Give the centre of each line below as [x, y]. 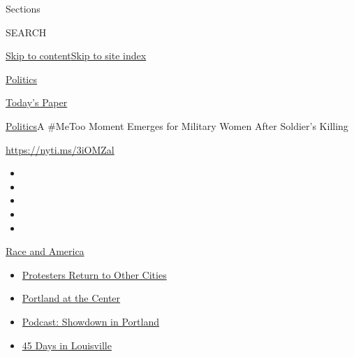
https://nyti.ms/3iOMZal [60, 149]
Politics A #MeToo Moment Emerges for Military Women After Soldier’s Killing [177, 125]
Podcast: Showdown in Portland [90, 321]
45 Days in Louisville [67, 345]
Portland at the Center [71, 298]
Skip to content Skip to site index [76, 56]
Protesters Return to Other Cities [94, 274]
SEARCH [26, 32]
